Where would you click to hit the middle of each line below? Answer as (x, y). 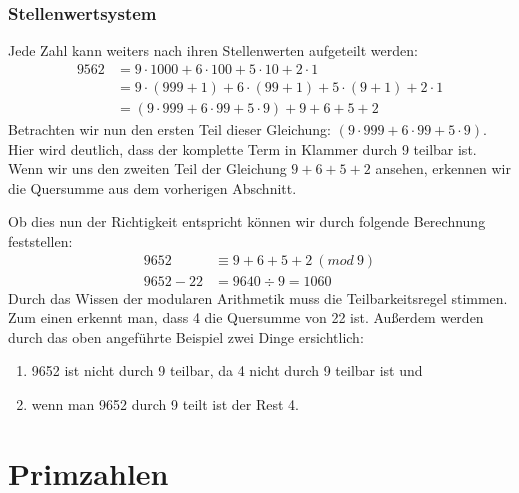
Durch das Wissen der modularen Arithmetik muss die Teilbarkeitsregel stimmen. (258, 297)
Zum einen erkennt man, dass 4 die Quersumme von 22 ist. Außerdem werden (246, 317)
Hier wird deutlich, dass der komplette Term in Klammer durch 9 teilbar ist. (242, 148)
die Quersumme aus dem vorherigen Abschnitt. (152, 187)
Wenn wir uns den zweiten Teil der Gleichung (147, 168)
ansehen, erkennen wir (443, 168)
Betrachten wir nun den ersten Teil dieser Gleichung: (169, 128)
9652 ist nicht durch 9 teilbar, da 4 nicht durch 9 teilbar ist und (227, 370)
